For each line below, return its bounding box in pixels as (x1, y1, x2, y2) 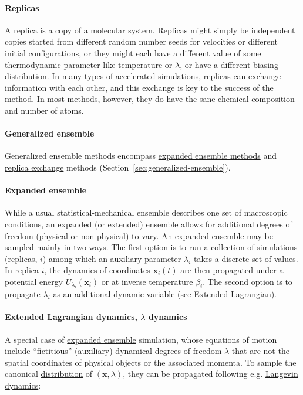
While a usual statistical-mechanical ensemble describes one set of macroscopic (5, 206, 288, 219)
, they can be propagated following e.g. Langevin (123, 367, 298, 380)
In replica (5, 264, 39, 276)
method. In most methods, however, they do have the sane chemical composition (5, 93, 295, 105)
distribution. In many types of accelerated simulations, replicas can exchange (5, 70, 281, 82)
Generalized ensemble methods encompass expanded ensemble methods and (5, 149, 277, 162)
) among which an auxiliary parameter (42, 252, 181, 264)
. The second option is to (203, 275, 292, 287)
